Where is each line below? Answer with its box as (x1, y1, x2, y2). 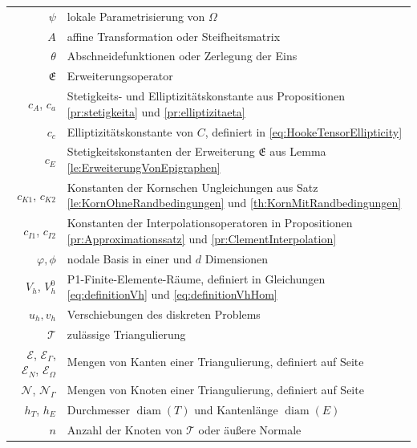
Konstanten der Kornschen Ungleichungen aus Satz (67, 178, 318, 195)
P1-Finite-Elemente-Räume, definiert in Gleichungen (67, 270, 326, 287)
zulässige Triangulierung (67, 325, 186, 342)
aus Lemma (269, 143, 326, 160)
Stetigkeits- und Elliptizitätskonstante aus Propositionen (67, 88, 346, 104)
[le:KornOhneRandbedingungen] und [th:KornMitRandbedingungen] (67, 194, 402, 211)
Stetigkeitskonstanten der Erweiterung (67, 143, 255, 160)
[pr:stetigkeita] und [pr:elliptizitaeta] (67, 103, 245, 120)
